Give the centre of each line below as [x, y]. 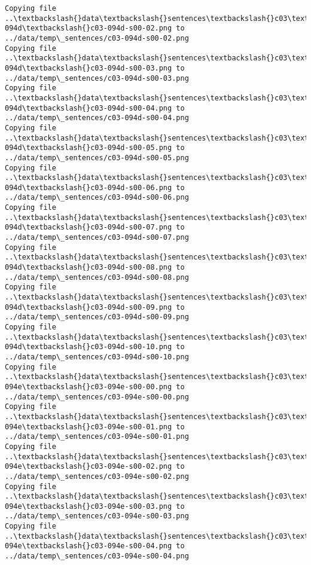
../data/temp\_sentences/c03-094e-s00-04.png [97, 556]
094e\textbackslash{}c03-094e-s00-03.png [89, 506]
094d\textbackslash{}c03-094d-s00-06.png [89, 187]
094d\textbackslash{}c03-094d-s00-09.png [89, 307]
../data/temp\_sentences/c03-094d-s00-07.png [97, 238]
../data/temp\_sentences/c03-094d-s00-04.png [97, 118]
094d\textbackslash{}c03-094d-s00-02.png [89, 28]
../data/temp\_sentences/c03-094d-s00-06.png [97, 198]
